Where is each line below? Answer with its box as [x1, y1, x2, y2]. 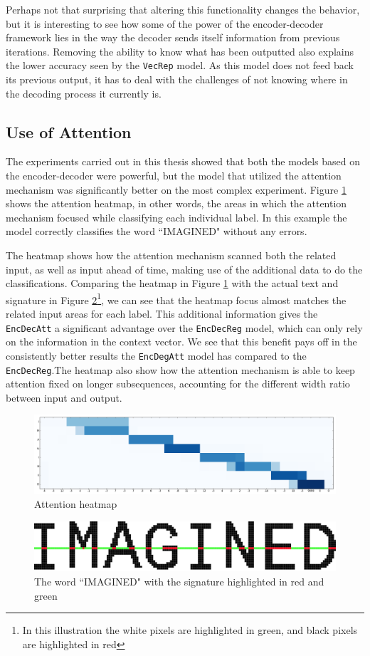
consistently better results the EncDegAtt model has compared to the [6, 348, 307, 363]
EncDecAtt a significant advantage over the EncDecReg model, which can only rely [6, 320, 363, 335]
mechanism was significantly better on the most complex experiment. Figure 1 [6, 182, 347, 197]
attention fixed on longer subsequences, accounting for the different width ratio [6, 376, 350, 391]
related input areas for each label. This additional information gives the [6, 306, 318, 321]
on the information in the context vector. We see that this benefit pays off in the [6, 334, 357, 349]
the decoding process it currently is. [6, 85, 162, 100]
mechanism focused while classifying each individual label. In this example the [6, 209, 347, 224]
